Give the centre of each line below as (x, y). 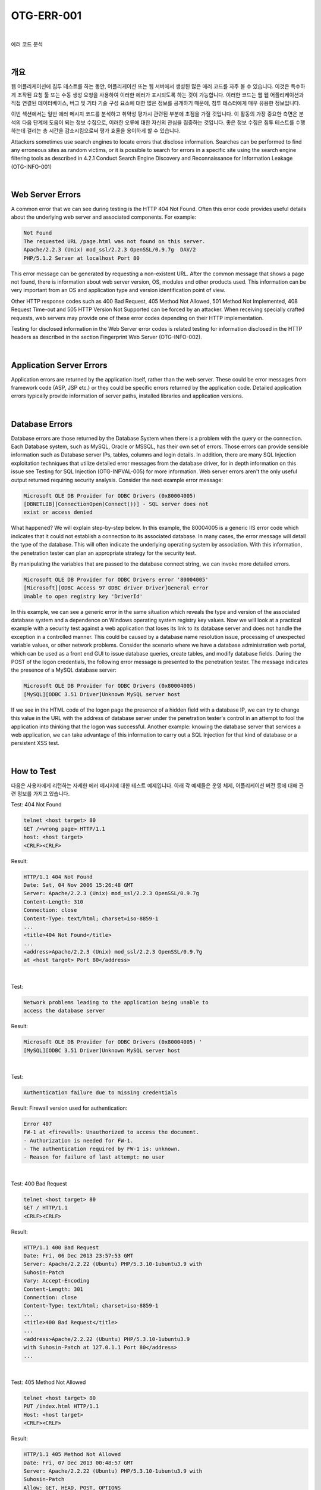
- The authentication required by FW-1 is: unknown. (102, 1149)
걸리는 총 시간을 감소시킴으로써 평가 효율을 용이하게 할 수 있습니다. (104, 131)
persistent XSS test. (35, 743)
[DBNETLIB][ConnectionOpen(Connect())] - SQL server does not (116, 504)
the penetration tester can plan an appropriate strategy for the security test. (104, 553)
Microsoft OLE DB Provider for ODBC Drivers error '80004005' (116, 579)
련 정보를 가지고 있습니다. (40, 794)
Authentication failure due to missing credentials (100, 1092)
